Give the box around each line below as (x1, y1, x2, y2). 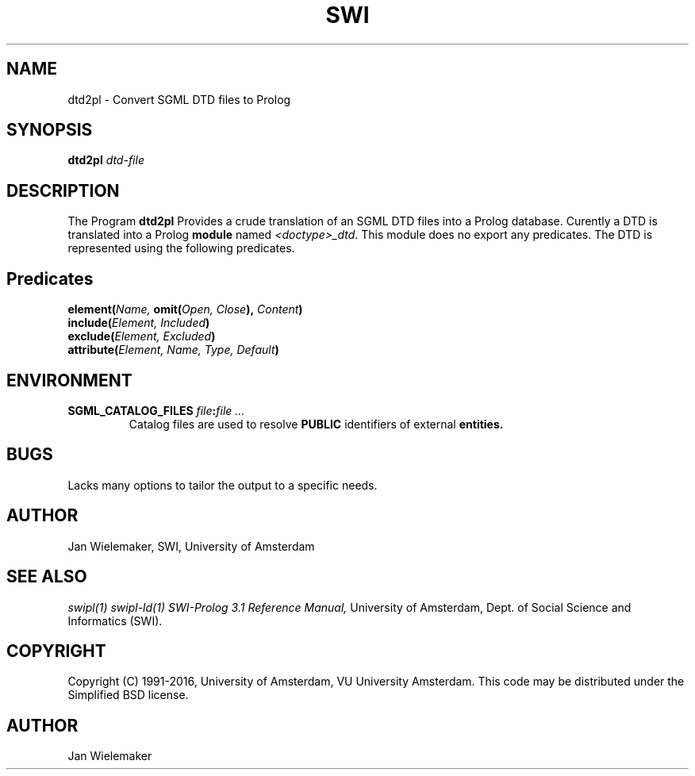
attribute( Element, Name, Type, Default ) (67, 343, 279, 357)
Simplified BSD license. (67, 688, 189, 702)
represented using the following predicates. (67, 241, 295, 255)
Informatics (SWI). (67, 613, 163, 628)
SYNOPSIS (6, 120, 93, 140)
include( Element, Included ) (67, 316, 210, 330)
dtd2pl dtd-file (67, 153, 144, 167)
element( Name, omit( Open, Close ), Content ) (67, 302, 303, 317)
